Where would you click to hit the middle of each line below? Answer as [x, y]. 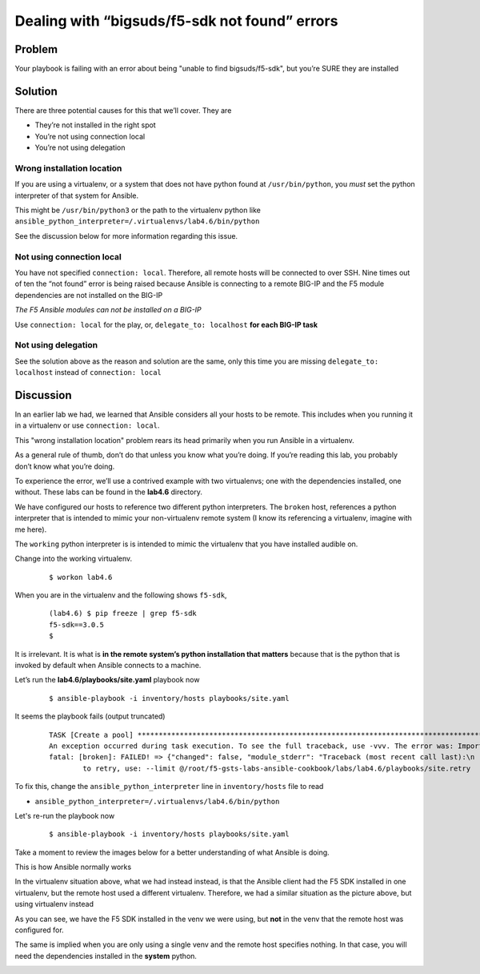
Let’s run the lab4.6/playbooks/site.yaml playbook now [107, 680]
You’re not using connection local [90, 136]
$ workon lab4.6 [81, 577]
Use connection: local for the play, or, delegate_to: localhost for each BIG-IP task [166, 324]
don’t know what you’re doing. [65, 466]
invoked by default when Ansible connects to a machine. [108, 666]
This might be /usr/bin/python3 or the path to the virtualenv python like [138, 210]
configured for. [39, 930]
